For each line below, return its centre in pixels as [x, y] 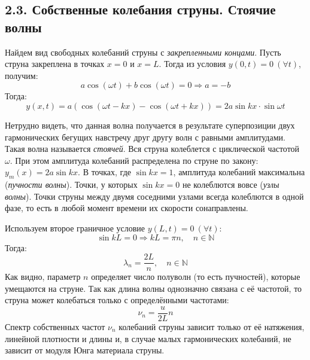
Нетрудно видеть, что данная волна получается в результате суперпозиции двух [150, 125]
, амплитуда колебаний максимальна [239, 172]
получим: [22, 75]
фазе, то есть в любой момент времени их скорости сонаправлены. [127, 208]
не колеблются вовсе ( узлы [231, 184]
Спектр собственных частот [55, 327]
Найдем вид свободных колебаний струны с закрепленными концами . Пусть [143, 52]
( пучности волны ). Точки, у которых [71, 184]
